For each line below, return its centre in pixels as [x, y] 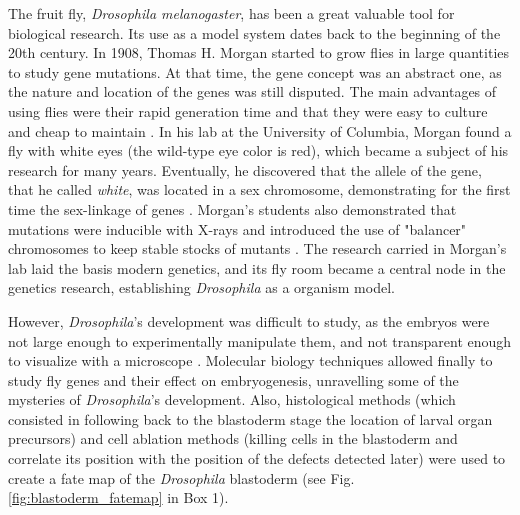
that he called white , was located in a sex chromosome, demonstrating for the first [259, 189]
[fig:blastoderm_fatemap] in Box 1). [118, 497]
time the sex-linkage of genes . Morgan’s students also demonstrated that [232, 208]
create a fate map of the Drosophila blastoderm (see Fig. [181, 477]
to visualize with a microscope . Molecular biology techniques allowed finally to [250, 360]
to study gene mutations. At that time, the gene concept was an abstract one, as [255, 71]
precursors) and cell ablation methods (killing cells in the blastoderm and [233, 438]
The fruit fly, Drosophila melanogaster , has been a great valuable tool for [231, 13]
